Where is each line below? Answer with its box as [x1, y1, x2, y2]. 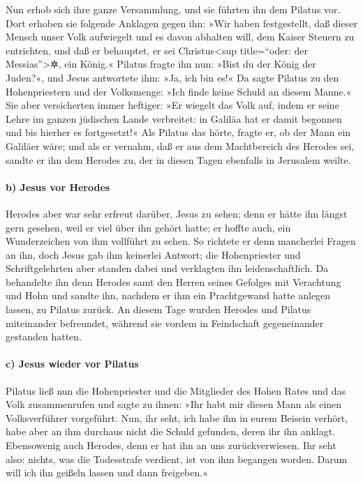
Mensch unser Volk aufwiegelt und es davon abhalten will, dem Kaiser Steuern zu [6, 29, 355, 44]
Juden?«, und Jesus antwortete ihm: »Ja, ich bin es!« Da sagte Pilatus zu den [6, 70, 339, 84]
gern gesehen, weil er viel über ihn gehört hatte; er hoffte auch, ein [6, 220, 291, 234]
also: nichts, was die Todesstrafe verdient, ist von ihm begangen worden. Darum [6, 451, 348, 466]
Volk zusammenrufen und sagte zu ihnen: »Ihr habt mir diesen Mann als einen [6, 397, 342, 411]
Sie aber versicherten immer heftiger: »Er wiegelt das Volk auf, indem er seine [6, 98, 339, 112]
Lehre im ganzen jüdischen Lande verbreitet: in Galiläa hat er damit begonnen [6, 111, 342, 126]
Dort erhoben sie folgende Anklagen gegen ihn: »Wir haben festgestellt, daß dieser [6, 15, 357, 30]
